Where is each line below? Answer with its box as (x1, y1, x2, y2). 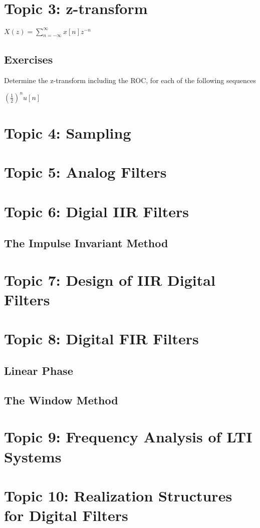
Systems (4, 446, 62, 466)
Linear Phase (4, 362, 73, 378)
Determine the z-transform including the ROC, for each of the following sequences (4, 75, 256, 85)
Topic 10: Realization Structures (4, 485, 232, 505)
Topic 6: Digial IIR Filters (4, 201, 189, 221)
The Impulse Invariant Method (4, 235, 168, 251)
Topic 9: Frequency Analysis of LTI (4, 426, 252, 447)
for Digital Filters (4, 505, 128, 525)
